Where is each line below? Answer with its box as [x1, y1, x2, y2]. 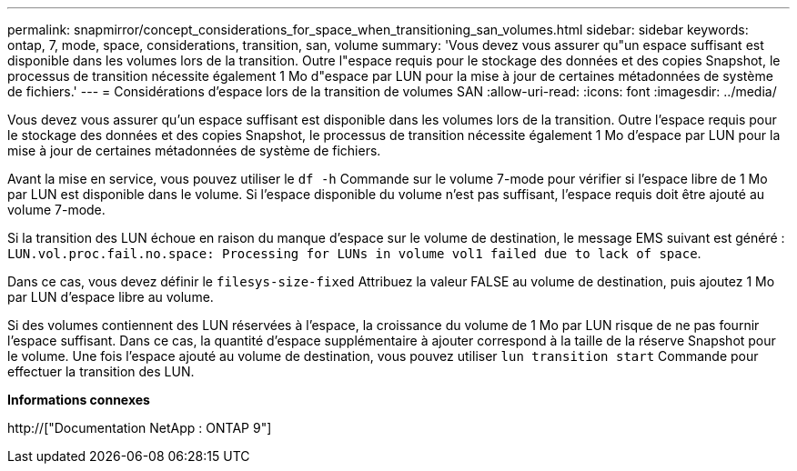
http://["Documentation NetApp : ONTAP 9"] [7, 420, 272, 436]
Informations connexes [7, 392, 150, 407]
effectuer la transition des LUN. [7, 364, 195, 379]
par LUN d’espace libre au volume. [7, 289, 214, 305]
